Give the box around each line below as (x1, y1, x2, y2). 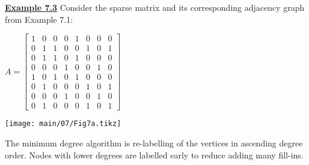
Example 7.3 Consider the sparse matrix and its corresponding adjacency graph (5, 1, 305, 13)
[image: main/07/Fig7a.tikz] (5, 119, 121, 128)
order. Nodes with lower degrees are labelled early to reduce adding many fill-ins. (5, 148, 304, 161)
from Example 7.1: (5, 13, 73, 25)
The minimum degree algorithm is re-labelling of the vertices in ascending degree (5, 137, 303, 149)
